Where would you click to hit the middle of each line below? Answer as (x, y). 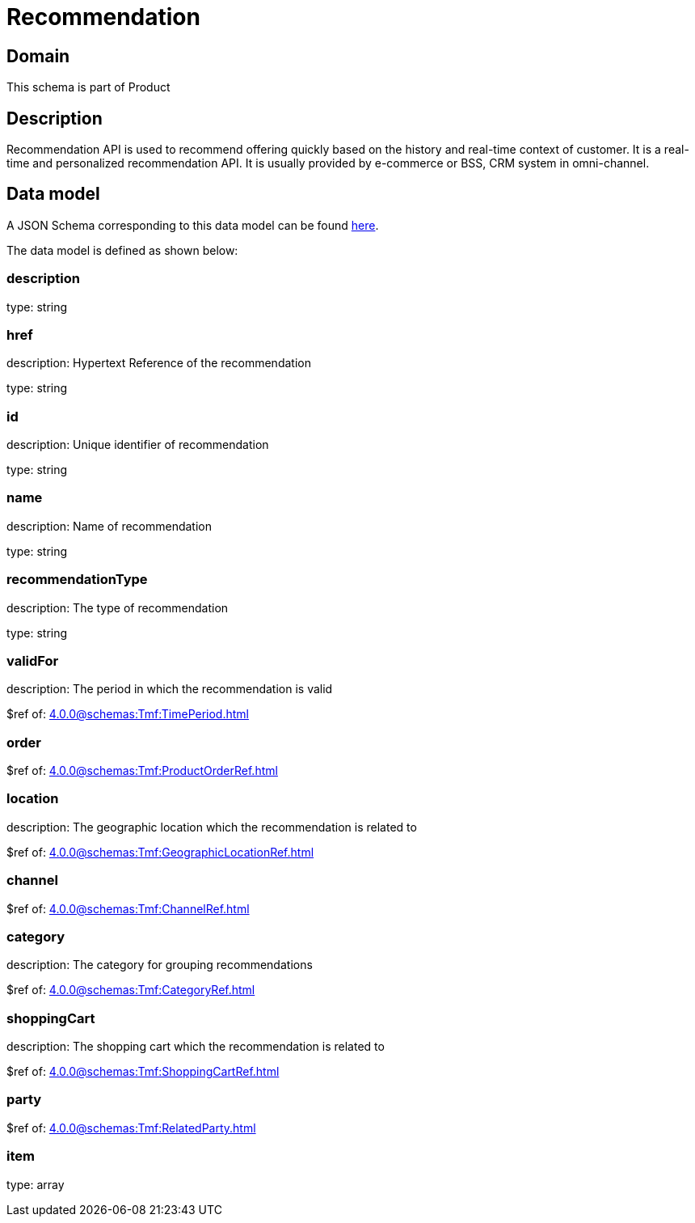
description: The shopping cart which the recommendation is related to (196, 1047)
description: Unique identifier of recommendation (138, 445)
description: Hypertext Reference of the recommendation (159, 363)
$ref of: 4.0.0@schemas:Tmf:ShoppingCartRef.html (143, 1072)
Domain (38, 56)
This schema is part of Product (88, 87)
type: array (36, 1184)
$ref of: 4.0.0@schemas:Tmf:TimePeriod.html (128, 714)
